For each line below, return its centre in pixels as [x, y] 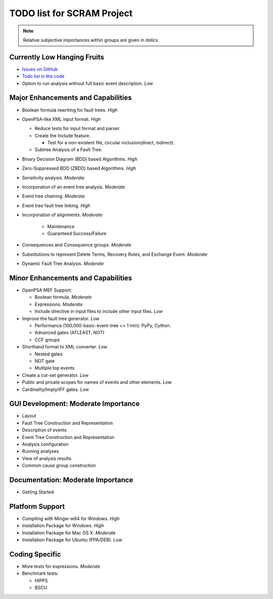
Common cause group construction [59, 465]
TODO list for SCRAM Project [71, 13]
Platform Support [37, 506]
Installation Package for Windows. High [63, 526]
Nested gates [49, 354]
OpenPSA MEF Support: [47, 290]
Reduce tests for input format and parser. [78, 129]
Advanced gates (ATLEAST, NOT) [70, 333]
